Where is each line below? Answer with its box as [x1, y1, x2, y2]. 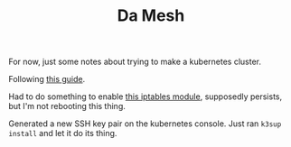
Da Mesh [117, 5, 185, 26]
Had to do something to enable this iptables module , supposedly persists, [8, 91, 283, 102]
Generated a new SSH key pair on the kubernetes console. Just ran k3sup [8, 118, 282, 129]
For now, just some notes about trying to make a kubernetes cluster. [8, 56, 262, 68]
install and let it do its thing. [8, 128, 117, 139]
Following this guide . [8, 74, 86, 85]
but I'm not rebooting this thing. [8, 101, 126, 112]
